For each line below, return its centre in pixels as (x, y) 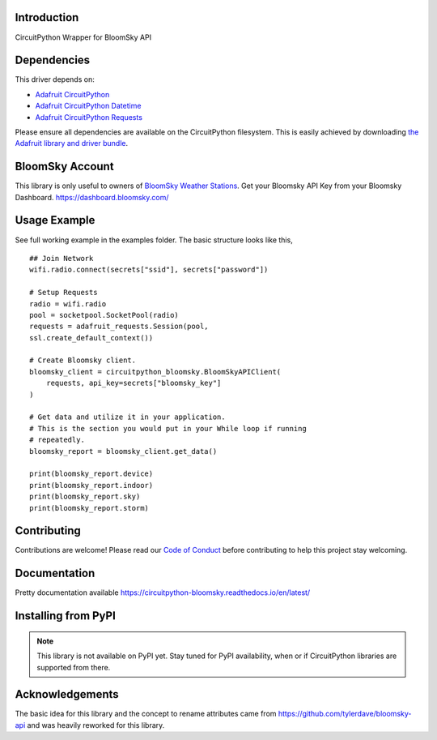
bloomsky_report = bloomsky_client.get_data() (123, 451)
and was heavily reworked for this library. (96, 725)
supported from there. (74, 667)
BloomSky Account (64, 167)
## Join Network (62, 258)
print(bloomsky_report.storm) (89, 508)
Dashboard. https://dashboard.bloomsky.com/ (92, 197)
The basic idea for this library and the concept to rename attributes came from (146, 714)
